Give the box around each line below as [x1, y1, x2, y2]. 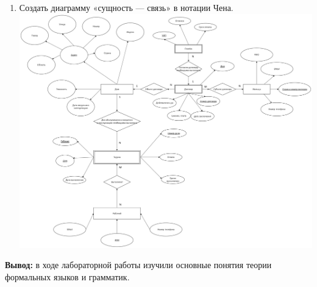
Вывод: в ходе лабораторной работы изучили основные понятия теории [5, 258, 272, 271]
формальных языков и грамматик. [5, 270, 130, 283]
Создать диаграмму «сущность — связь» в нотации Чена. [19, 1, 233, 13]
